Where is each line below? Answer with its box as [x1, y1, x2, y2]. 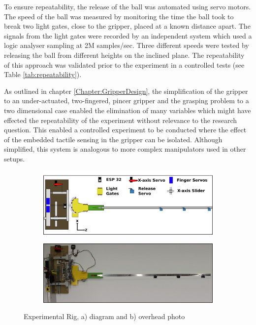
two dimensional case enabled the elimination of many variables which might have [4, 105, 251, 115]
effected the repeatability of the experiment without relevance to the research [4, 115, 237, 125]
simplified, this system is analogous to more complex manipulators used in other [4, 144, 246, 154]
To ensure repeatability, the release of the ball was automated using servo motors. [4, 1, 251, 11]
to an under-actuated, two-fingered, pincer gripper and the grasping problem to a [4, 95, 249, 106]
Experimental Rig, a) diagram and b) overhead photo [24, 311, 185, 322]
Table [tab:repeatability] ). [4, 69, 82, 80]
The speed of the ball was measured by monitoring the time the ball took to [4, 11, 234, 21]
